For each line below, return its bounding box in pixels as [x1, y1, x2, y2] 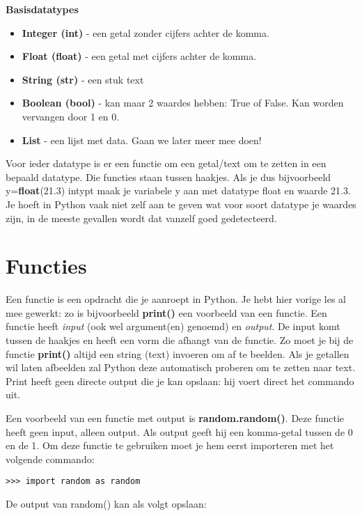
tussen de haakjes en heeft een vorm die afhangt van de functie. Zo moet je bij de [6, 333, 354, 347]
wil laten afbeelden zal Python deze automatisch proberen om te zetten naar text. [6, 360, 356, 375]
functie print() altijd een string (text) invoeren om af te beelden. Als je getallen [6, 346, 349, 361]
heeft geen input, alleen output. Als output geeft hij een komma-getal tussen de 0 [6, 424, 353, 439]
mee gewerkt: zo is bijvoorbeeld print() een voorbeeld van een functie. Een [6, 305, 327, 320]
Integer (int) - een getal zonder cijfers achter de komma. [22, 25, 269, 40]
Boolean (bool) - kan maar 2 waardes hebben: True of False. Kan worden [22, 95, 344, 110]
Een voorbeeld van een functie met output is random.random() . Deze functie [6, 411, 345, 425]
